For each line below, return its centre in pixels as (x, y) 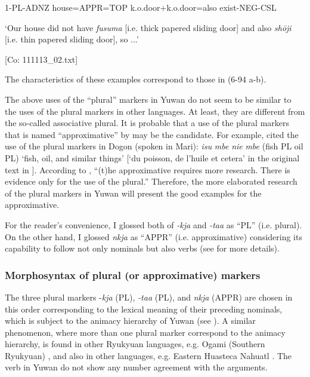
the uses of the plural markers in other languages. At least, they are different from (155, 111)
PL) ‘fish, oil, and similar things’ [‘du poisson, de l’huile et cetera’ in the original (152, 157)
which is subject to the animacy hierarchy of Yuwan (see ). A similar (130, 321)
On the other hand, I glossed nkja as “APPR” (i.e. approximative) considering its (154, 236)
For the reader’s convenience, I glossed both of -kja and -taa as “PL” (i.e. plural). (154, 224)
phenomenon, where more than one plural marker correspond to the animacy (145, 332)
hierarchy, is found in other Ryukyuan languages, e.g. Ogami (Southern (135, 344)
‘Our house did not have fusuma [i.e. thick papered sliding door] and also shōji (148, 27)
